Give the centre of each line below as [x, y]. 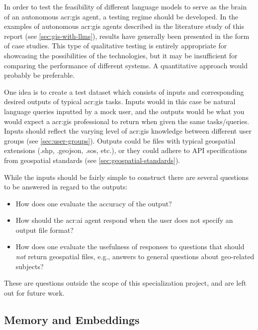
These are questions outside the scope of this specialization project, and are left [125, 283]
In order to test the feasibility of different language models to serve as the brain [126, 6]
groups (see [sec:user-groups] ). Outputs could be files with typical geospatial [120, 140]
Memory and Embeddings [72, 319]
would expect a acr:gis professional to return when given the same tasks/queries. [127, 121]
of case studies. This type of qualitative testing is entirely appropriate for [116, 46]
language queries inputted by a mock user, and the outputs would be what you [124, 111]
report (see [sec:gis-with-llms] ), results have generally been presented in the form [127, 36]
